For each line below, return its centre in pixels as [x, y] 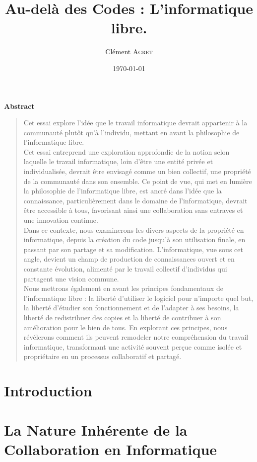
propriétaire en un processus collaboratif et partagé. [102, 356]
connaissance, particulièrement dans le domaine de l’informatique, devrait [135, 200]
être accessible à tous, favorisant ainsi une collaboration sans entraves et [133, 210]
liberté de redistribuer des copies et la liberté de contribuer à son [122, 317]
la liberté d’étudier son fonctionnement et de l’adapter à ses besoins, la [131, 308]
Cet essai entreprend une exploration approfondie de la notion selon [127, 151]
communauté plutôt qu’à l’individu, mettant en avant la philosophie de [131, 132]
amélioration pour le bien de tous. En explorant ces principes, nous [126, 327]
